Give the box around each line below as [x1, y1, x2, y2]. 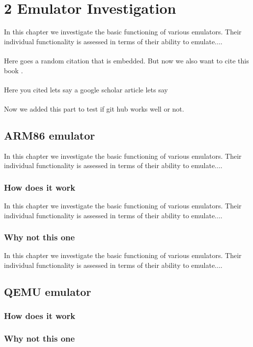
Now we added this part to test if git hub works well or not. [4, 103, 184, 114]
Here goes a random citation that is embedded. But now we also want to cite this [4, 55, 249, 65]
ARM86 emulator [4, 127, 95, 143]
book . [4, 65, 23, 75]
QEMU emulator [4, 284, 91, 299]
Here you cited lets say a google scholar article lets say [4, 84, 168, 94]
